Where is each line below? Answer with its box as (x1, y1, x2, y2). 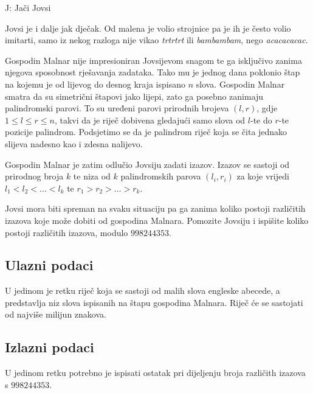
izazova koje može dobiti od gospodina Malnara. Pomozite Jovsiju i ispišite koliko (5, 214, 309, 226)
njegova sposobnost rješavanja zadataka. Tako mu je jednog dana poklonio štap (5, 66, 300, 78)
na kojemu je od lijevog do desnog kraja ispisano (5, 77, 186, 90)
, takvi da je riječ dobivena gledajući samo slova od (54, 113, 246, 126)
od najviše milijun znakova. (5, 308, 106, 321)
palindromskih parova (120, 170, 201, 183)
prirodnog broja (5, 170, 64, 183)
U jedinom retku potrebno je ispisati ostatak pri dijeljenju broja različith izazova (5, 366, 306, 379)
